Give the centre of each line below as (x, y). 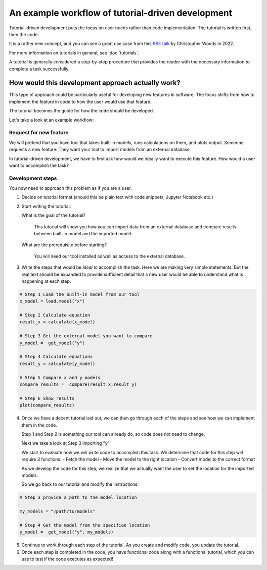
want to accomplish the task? (39, 165)
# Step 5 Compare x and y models (60, 377)
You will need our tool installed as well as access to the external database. (110, 256)
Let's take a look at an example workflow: (51, 120)
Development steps (33, 178)
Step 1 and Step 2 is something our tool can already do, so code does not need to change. (113, 434)
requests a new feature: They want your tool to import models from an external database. (100, 150)
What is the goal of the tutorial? (53, 215)
